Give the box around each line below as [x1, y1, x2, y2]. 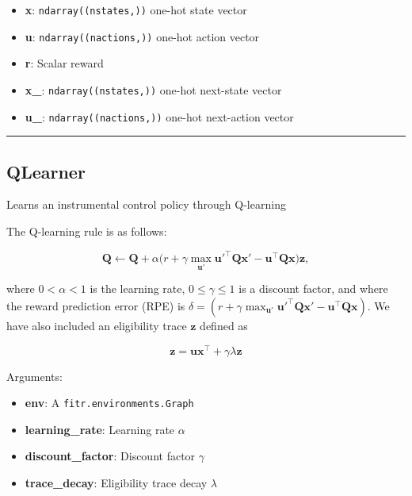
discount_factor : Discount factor [25, 448, 196, 464]
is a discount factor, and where [238, 280, 388, 297]
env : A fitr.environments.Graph [25, 394, 194, 411]
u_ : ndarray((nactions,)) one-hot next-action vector [25, 108, 294, 125]
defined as [200, 317, 248, 333]
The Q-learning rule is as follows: [6, 223, 167, 240]
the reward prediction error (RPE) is [6, 297, 185, 313]
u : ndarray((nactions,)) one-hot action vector [25, 28, 260, 44]
